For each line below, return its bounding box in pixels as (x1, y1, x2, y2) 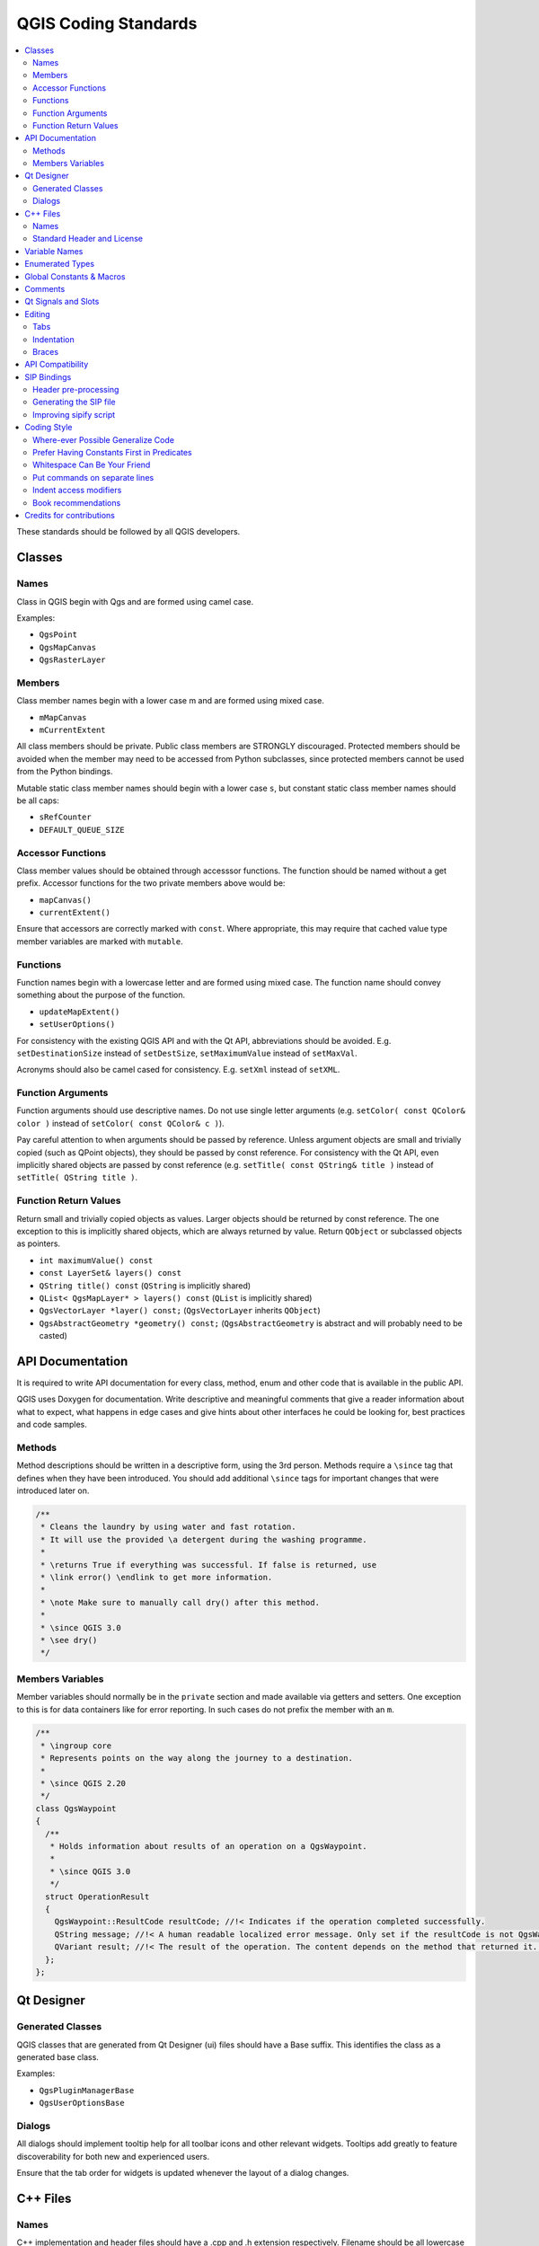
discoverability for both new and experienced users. (16, 2151, 210, 2162)
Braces (32, 346, 58, 357)
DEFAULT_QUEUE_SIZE (39, 825, 125, 835)
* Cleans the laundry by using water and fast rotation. (40, 1522, 296, 1532)
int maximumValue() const (39, 1255, 154, 1266)
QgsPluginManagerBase (39, 2085, 135, 2095)
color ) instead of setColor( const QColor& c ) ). (16, 1118, 225, 1128)
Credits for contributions (24, 510, 116, 520)
